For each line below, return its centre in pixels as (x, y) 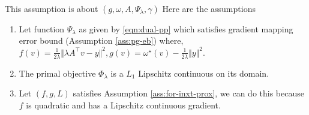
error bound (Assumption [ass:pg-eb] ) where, (101, 40)
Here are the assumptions (209, 8)
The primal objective (57, 73)
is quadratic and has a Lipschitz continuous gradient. (123, 105)
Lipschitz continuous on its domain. (204, 73)
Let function (42, 28)
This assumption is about (52, 8)
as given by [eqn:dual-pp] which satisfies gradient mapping (186, 28)
